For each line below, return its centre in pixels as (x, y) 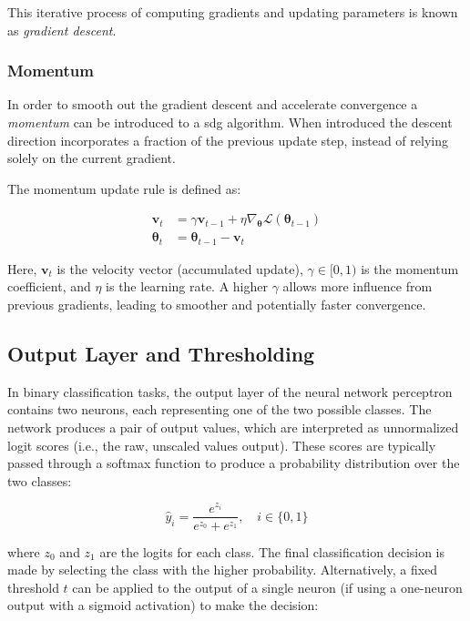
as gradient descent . (62, 30)
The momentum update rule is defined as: (124, 188)
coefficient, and (49, 286)
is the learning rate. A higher (187, 286)
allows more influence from (358, 286)
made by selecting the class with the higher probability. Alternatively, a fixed (223, 570)
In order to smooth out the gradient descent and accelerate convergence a (213, 104)
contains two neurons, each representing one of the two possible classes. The (220, 409)
